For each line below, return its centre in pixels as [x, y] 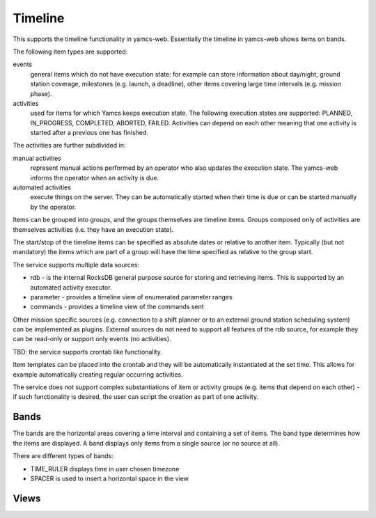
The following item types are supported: [70, 52]
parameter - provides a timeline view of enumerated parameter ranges [131, 297]
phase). [41, 93]
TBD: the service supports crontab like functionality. [88, 352]
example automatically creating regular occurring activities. [98, 374]
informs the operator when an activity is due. [95, 178]
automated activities [42, 187]
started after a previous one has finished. [89, 133]
